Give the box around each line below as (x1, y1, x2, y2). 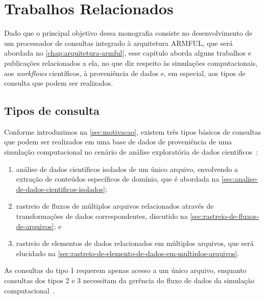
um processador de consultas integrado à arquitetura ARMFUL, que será (4, 37, 233, 48)
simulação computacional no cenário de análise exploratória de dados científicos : (4, 146, 258, 157)
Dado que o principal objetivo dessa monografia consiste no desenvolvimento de (4, 28, 253, 38)
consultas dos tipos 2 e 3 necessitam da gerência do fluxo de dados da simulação (4, 275, 255, 286)
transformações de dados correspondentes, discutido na (16, 211, 188, 221)
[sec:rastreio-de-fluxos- (190, 211, 259, 221)
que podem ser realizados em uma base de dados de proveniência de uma (4, 136, 232, 147)
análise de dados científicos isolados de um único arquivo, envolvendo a (16, 163, 238, 174)
